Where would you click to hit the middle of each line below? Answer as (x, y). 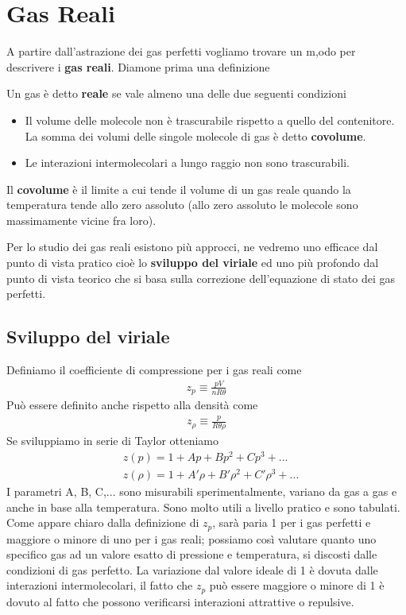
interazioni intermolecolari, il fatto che (100, 585)
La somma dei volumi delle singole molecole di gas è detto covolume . (195, 135)
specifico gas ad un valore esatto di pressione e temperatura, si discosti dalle (192, 554)
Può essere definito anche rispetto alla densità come (132, 405)
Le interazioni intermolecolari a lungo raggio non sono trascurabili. (187, 162)
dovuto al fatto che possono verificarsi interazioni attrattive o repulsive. (180, 601)
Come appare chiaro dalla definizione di (103, 522)
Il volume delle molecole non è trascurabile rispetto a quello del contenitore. (210, 120)
